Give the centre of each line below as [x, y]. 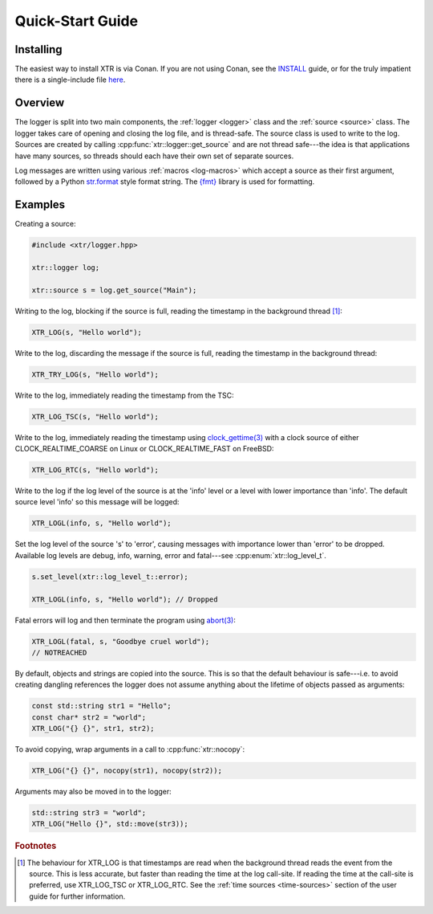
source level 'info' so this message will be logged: [97, 502]
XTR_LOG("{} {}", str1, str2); [93, 728]
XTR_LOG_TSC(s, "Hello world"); [95, 416]
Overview [40, 103]
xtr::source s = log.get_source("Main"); [114, 290]
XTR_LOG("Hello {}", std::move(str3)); [110, 824]
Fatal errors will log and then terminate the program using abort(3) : [125, 620]
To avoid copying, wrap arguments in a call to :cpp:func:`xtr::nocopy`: [129, 749]
